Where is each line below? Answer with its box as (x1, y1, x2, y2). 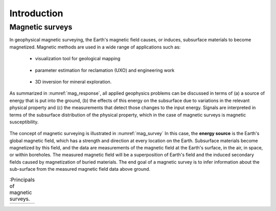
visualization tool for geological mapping (35, 56, 121, 62)
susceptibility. (9, 119, 39, 125)
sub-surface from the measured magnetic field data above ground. (9, 166, 151, 172)
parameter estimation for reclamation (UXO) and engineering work (35, 67, 175, 73)
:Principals (9, 176, 35, 183)
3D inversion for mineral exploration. (35, 78, 112, 85)
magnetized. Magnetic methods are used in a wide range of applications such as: (9, 44, 181, 50)
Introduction (9, 8, 63, 19)
